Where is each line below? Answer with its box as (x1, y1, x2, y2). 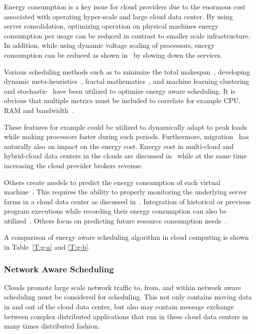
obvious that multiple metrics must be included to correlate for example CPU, (4, 95, 241, 106)
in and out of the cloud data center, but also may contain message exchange (4, 301, 234, 312)
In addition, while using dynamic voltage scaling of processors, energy (4, 40, 215, 50)
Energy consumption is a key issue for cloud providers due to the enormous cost (4, 1, 246, 11)
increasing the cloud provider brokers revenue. (4, 160, 143, 170)
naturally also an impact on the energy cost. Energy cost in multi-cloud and (4, 141, 234, 151)
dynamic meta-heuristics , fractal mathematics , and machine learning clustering (4, 76, 250, 86)
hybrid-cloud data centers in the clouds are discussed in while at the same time (4, 150, 247, 161)
